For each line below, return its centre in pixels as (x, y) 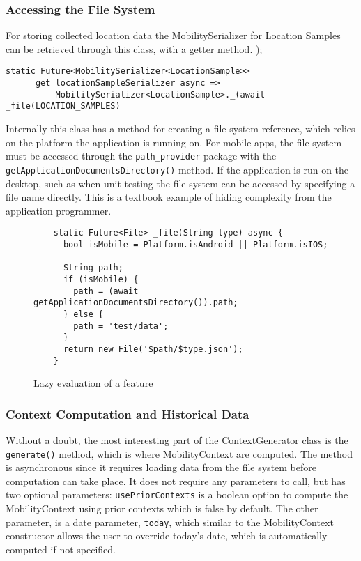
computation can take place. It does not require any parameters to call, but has (176, 481)
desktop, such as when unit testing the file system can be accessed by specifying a (180, 183)
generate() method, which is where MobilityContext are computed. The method (179, 453)
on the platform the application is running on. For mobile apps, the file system (174, 142)
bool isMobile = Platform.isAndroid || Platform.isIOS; (195, 244)
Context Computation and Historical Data (128, 414)
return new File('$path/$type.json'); (153, 349)
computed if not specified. (61, 549)
